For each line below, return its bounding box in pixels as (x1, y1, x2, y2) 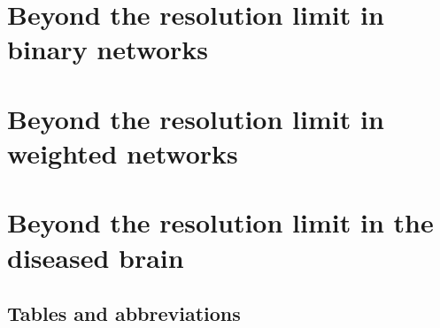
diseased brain (7, 239, 184, 275)
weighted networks (7, 134, 238, 171)
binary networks (7, 31, 209, 67)
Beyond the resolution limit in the (7, 204, 434, 240)
